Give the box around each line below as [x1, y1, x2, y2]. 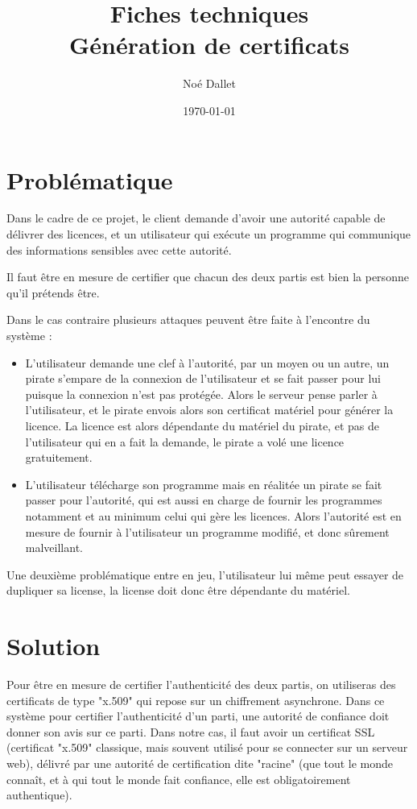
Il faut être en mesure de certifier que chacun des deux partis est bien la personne [6, 268, 409, 285]
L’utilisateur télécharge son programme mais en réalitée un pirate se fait [25, 475, 382, 492]
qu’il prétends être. [6, 284, 100, 301]
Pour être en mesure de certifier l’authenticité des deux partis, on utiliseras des [6, 676, 396, 693]
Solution [6, 629, 101, 662]
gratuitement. [25, 449, 93, 466]
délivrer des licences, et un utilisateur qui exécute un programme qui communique [6, 226, 411, 243]
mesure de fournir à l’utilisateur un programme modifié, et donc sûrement [25, 523, 390, 540]
